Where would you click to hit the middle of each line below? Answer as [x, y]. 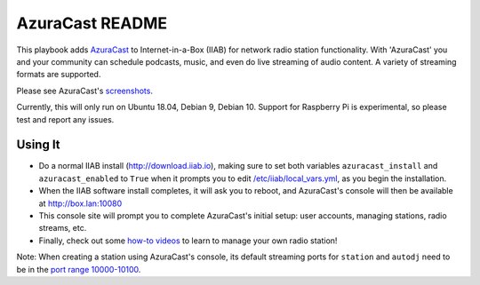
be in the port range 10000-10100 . [79, 269]
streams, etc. [63, 228]
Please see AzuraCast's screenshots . [84, 91]
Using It [39, 145]
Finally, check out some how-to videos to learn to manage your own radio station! [188, 241]
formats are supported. [59, 75]
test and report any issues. [65, 119]
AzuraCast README [92, 23]
